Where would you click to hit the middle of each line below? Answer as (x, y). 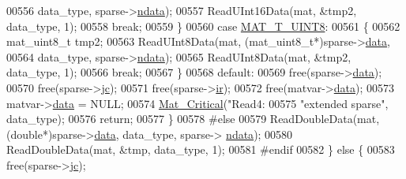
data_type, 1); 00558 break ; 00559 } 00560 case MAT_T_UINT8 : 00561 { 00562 (203, 26)
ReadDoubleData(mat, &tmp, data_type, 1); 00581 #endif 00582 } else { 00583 (201, 149)
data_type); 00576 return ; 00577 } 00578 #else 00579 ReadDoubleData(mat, (193, 119)
